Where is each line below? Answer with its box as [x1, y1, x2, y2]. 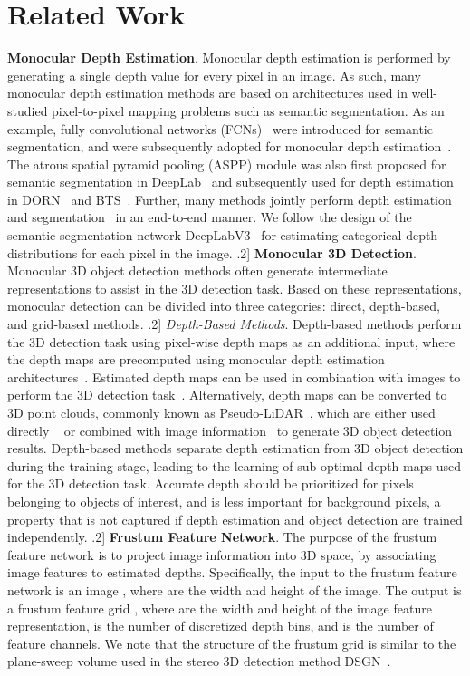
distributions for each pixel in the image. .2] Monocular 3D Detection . [7, 243, 417, 262]
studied [7, 101, 48, 120]
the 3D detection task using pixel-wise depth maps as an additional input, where [7, 332, 456, 351]
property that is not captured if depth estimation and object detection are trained [7, 509, 463, 528]
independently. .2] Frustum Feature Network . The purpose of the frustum [7, 527, 437, 546]
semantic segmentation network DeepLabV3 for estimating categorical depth [7, 226, 438, 245]
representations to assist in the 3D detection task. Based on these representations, [7, 278, 462, 297]
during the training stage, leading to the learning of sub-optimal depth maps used [7, 456, 461, 475]
